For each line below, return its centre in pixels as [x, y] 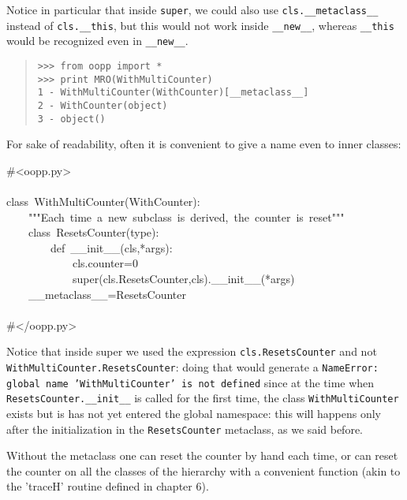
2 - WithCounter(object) [103, 105]
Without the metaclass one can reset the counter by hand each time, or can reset [202, 455]
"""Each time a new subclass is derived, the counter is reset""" [186, 216]
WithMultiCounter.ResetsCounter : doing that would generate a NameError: [192, 367]
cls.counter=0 [105, 263]
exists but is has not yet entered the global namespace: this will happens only [194, 413]
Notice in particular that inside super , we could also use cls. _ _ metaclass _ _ [192, 9]
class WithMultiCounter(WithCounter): [103, 201]
